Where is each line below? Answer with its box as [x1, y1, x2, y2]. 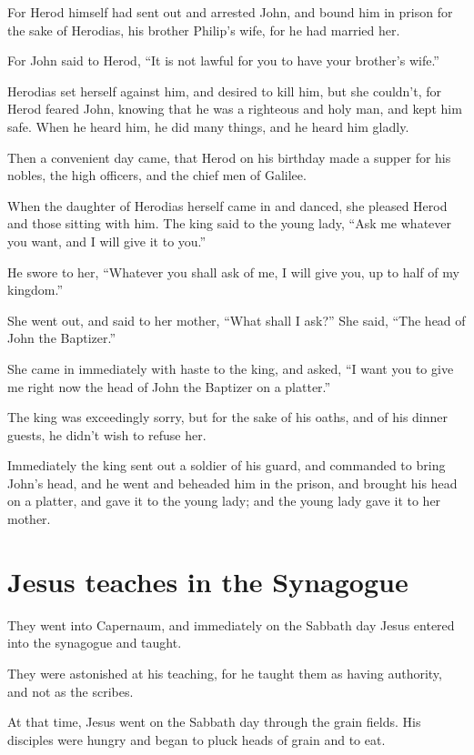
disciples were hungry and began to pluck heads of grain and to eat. [7, 730, 386, 749]
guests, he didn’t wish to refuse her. [7, 425, 207, 444]
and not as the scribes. [7, 681, 134, 700]
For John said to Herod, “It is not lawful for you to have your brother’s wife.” [7, 51, 439, 70]
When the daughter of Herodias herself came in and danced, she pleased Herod [7, 196, 448, 215]
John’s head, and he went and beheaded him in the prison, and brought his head [7, 473, 458, 492]
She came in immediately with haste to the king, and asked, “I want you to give [7, 358, 454, 377]
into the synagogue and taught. [7, 633, 182, 652]
